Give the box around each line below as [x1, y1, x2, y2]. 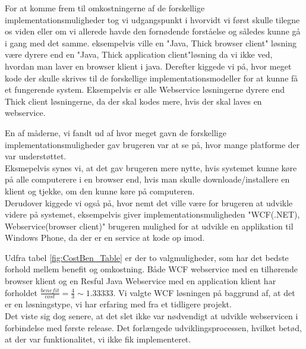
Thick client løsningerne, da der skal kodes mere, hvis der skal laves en [5, 95, 262, 107]
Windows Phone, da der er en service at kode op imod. [5, 231, 205, 244]
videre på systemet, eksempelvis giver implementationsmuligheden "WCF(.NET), [5, 208, 300, 221]
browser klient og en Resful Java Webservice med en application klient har [5, 275, 276, 287]
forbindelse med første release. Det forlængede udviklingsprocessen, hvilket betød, [5, 321, 302, 334]
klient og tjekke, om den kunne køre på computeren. [5, 184, 195, 197]
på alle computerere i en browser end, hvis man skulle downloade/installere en [5, 173, 290, 185]
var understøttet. [5, 150, 67, 162]
